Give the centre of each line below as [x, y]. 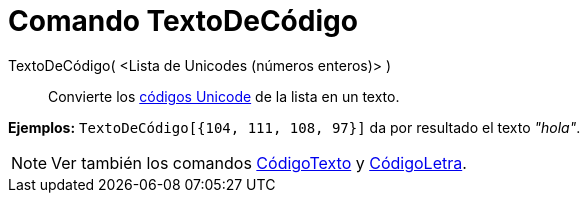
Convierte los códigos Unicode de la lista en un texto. [224, 96]
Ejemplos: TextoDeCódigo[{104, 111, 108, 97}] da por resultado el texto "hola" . [294, 127]
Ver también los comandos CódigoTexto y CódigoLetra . [259, 162]
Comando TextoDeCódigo [183, 21]
